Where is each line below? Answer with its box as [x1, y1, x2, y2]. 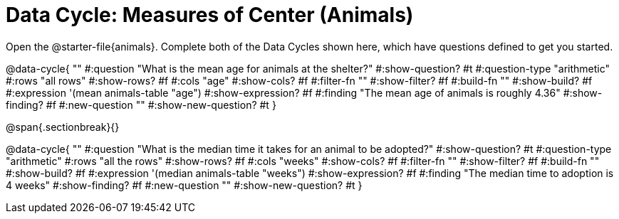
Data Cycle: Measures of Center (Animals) [6, 3, 414, 27]
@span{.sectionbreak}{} [6, 120, 120, 133]
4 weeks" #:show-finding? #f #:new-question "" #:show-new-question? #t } [6, 178, 363, 191]
